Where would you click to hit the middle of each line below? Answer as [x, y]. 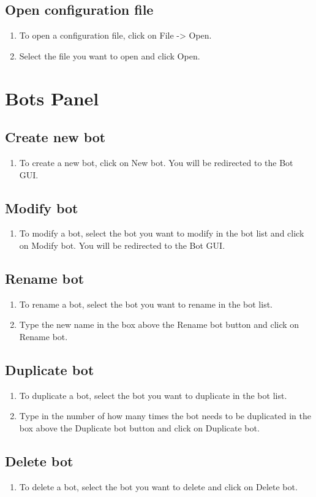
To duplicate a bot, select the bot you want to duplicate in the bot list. [153, 395]
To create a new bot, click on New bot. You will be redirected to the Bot [156, 162]
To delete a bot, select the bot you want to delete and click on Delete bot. [158, 486]
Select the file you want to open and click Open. [110, 55]
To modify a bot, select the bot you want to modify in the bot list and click [162, 233]
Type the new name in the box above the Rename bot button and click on [159, 324]
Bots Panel [52, 98]
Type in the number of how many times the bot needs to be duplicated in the [165, 416]
